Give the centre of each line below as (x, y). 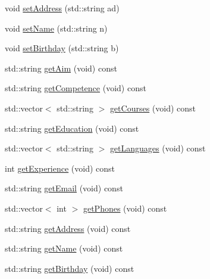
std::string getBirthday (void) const (70, 268)
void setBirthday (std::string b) (62, 48)
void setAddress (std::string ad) (62, 8)
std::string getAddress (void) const (68, 228)
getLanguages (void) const (158, 148)
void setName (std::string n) (56, 28)
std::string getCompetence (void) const (76, 88)
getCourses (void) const (153, 108)
